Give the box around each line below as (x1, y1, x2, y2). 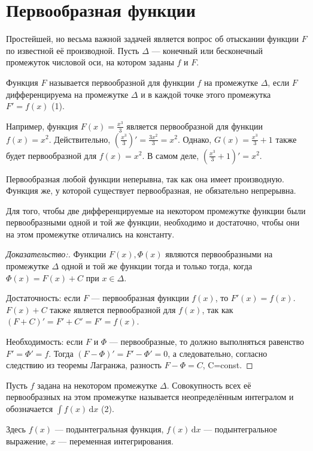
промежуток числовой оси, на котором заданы (6, 56, 174, 68)
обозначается (6, 402, 53, 415)
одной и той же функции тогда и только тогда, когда (61, 260, 253, 272)
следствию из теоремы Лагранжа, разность (6, 359, 162, 371)
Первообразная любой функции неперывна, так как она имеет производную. (6, 172, 284, 185)
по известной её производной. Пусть (6, 44, 139, 56)
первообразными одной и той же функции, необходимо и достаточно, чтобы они (6, 216, 300, 228)
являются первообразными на (165, 248, 273, 260)
